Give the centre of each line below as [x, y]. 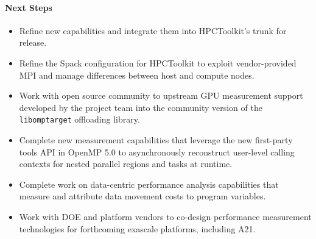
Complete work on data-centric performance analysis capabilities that [149, 184]
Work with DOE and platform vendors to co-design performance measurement [165, 217]
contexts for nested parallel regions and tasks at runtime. [126, 164]
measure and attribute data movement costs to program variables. [142, 196]
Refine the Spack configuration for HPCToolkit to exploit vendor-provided [158, 62]
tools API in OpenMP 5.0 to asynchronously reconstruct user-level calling [157, 152]
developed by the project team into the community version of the [141, 107]
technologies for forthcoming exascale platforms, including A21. [137, 228]
